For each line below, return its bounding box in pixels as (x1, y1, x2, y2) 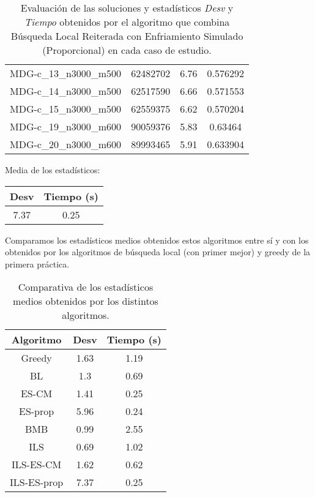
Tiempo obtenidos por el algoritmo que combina (24, 15, 230, 29)
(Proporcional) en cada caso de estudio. (42, 43, 212, 57)
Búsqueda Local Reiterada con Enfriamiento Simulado (10, 29, 243, 43)
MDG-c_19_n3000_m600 (10, 119, 122, 133)
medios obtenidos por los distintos (13, 294, 158, 308)
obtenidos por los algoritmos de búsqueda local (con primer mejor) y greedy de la (5, 245, 311, 258)
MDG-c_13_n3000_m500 (10, 66, 122, 80)
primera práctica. (5, 257, 70, 270)
